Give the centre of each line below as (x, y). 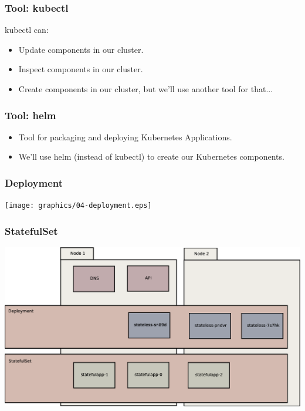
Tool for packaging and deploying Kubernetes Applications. (125, 137)
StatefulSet (31, 230)
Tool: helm (30, 115)
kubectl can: (27, 30)
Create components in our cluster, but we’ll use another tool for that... (146, 89)
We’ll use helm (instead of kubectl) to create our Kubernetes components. (151, 156)
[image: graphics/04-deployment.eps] (78, 206)
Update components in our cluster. (81, 49)
